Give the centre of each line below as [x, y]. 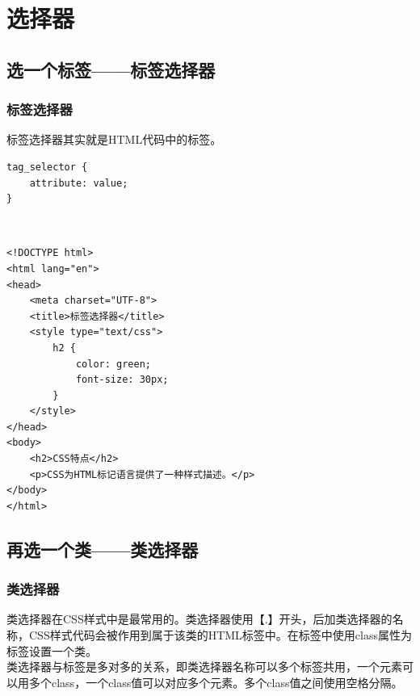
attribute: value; [79, 183]
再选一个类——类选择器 [103, 549]
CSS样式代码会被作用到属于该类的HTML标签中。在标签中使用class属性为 [220, 635]
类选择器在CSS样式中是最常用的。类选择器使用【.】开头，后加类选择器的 [199, 619]
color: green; [113, 364]
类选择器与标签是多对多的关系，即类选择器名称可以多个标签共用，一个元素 [204, 667]
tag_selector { [47, 167]
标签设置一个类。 [52, 650]
